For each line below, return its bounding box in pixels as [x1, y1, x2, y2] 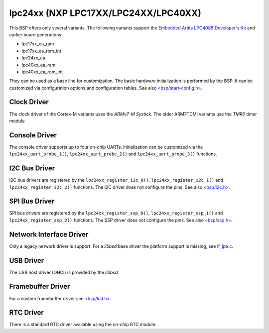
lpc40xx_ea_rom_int [21, 69, 63, 75]
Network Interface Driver [9, 230, 89, 238]
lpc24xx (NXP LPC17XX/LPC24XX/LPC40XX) [9, 7, 201, 18]
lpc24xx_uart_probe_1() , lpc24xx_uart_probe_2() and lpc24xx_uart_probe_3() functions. [9, 151, 217, 157]
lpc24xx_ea [21, 55, 46, 61]
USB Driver [9, 256, 44, 265]
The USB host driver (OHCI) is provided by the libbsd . [9, 269, 120, 275]
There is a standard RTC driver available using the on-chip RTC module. [9, 322, 157, 328]
